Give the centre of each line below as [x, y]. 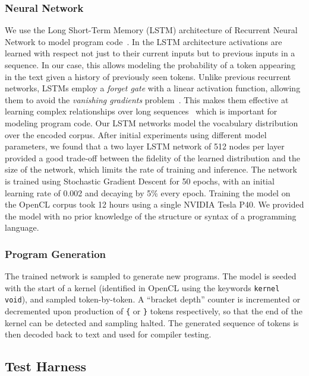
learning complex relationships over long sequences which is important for [141, 111]
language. [22, 227]
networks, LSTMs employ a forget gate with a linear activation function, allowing [153, 88]
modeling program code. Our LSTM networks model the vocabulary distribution [152, 122]
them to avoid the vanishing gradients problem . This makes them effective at [147, 99]
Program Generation [56, 254]
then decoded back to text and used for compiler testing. [108, 334]
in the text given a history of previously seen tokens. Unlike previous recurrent [148, 76]
